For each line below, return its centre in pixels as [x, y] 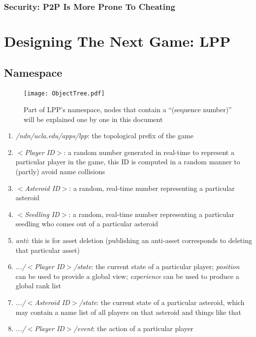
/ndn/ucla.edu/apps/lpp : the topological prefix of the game [104, 136]
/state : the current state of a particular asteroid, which [162, 302]
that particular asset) [48, 250]
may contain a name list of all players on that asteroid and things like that [128, 312]
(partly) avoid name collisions [60, 171]
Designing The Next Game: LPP [117, 41]
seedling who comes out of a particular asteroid [87, 224]
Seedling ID [42, 214]
